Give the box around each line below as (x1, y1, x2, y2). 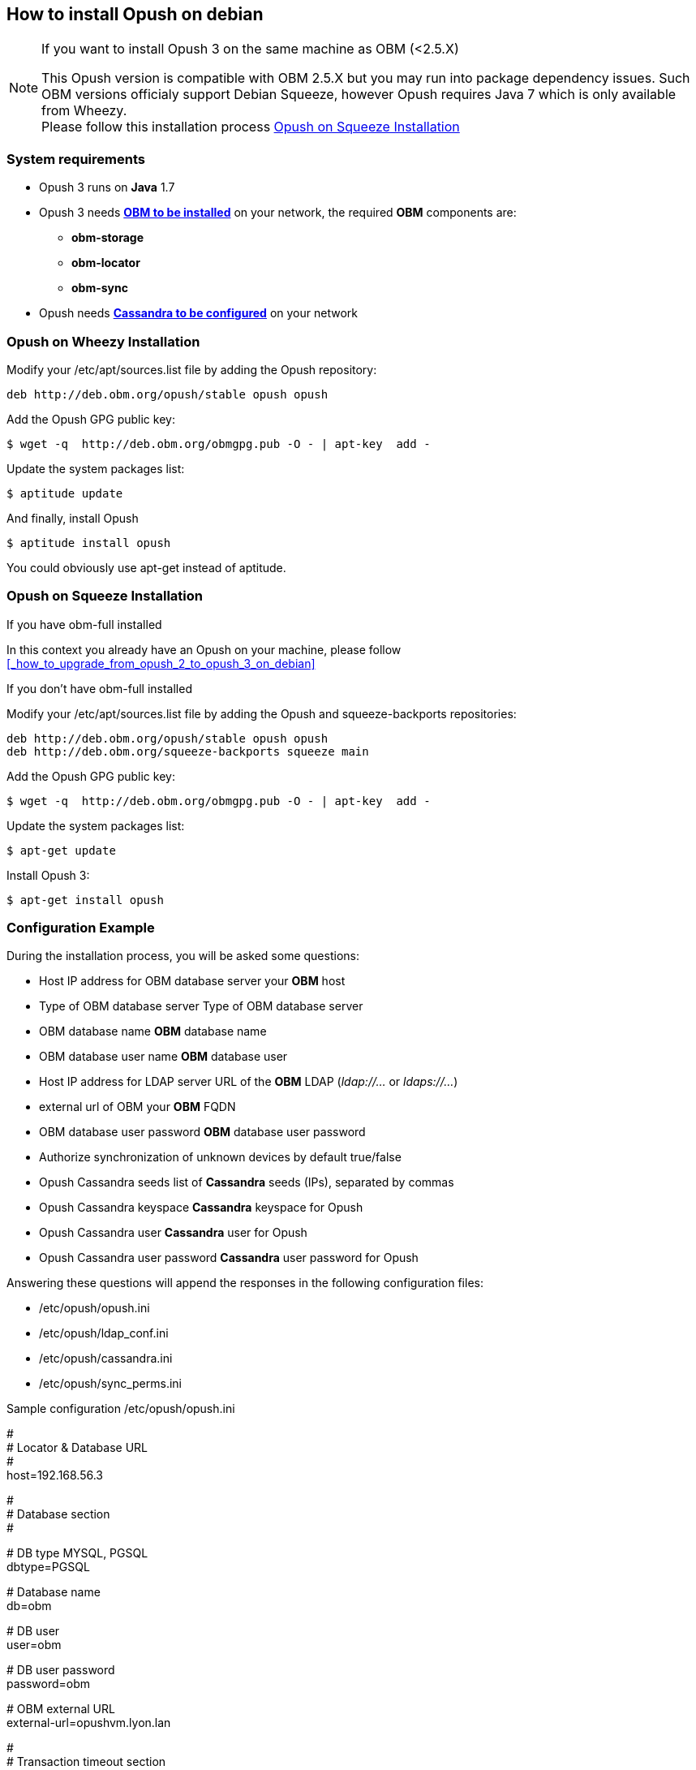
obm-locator (71, 256, 140, 270)
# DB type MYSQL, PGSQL (6, 1546, 148, 1561)
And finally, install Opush (6, 510, 139, 525)
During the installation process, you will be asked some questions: (6, 949, 359, 963)
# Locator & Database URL (6, 1441, 148, 1455)
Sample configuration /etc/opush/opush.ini (6, 1402, 235, 1416)
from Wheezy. (41, 102, 127, 119)
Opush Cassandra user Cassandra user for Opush (39, 1225, 307, 1240)
